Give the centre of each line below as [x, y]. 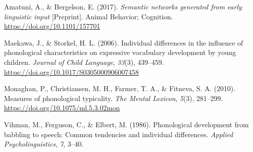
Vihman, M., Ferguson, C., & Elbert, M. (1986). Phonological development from [126, 124]
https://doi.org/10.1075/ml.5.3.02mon [62, 108]
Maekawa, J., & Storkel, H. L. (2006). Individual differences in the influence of [124, 42]
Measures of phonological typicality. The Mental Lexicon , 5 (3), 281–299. [114, 98]
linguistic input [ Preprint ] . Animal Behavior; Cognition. [88, 16]
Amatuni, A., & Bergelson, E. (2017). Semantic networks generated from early [123, 6]
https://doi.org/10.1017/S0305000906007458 [72, 72]
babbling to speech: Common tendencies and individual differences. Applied [119, 134]
